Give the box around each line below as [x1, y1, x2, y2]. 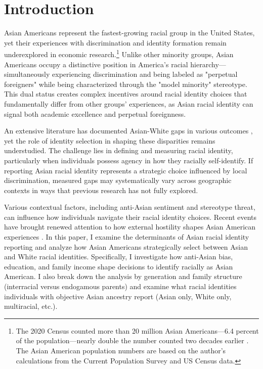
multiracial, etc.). [4, 301, 58, 311]
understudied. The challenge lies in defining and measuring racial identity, [4, 145, 233, 156]
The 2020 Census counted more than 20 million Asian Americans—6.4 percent [16, 325, 259, 336]
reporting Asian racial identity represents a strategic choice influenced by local [4, 165, 247, 175]
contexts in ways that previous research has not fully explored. [4, 184, 198, 195]
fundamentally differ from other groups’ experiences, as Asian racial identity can [4, 98, 253, 109]
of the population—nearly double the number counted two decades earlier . [16, 335, 249, 346]
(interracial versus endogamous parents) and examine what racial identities [4, 281, 237, 292]
